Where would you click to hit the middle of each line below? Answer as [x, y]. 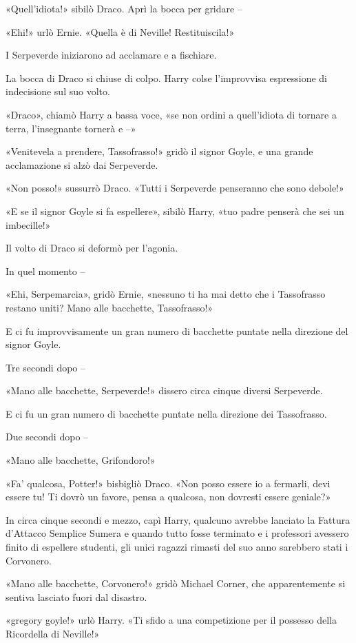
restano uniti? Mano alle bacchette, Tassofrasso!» [109, 307]
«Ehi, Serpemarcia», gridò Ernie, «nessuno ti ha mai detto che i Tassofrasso [166, 294]
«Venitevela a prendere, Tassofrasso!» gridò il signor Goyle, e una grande [159, 151]
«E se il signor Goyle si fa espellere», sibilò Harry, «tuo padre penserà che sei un [175, 211]
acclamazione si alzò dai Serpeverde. [82, 164]
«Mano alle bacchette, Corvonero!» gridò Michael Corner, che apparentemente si [176, 583]
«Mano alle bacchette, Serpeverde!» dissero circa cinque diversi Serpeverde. [164, 390]
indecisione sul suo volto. [58, 91]
